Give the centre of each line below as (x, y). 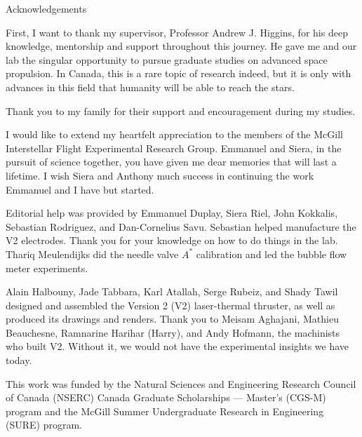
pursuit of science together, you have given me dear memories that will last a (171, 162)
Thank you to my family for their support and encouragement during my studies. (181, 110)
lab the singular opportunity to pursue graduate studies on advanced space (167, 59)
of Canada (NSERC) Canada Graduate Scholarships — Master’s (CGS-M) (166, 397)
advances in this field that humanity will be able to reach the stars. (150, 87)
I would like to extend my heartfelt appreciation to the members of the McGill (174, 134)
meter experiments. (47, 268)
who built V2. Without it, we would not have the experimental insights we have (177, 346)
